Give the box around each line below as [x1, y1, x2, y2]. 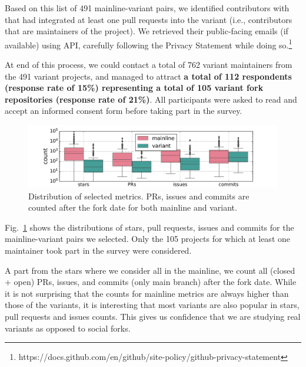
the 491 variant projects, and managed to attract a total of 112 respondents [5, 70, 292, 82]
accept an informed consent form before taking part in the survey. [5, 104, 242, 117]
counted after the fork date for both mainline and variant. [28, 201, 237, 214]
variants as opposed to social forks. [5, 322, 131, 334]
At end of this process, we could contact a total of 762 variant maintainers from [5, 58, 292, 71]
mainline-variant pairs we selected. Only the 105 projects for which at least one [5, 232, 290, 245]
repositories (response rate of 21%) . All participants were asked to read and [5, 93, 297, 105]
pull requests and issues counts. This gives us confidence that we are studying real [5, 310, 301, 322]
